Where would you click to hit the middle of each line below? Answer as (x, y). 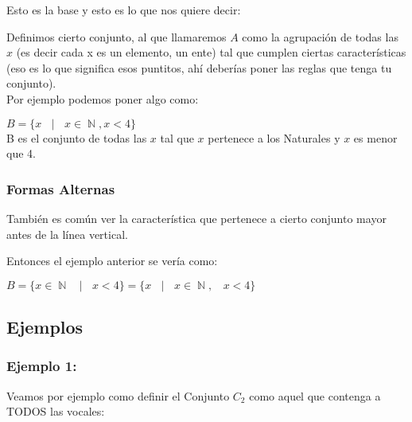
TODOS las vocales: (56, 411)
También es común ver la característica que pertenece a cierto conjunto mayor (196, 218)
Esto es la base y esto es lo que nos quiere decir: (124, 10)
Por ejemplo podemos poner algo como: (103, 98)
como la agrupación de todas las (320, 36)
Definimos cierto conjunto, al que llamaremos (117, 36)
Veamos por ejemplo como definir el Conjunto (118, 395)
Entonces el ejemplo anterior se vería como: (112, 261)
